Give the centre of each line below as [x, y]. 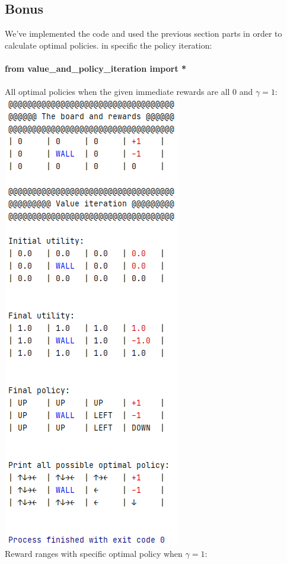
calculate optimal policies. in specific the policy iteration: [109, 45]
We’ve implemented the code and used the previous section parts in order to [143, 34]
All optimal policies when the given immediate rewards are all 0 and [129, 92]
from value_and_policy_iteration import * [96, 68]
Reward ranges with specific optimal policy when [94, 554]
